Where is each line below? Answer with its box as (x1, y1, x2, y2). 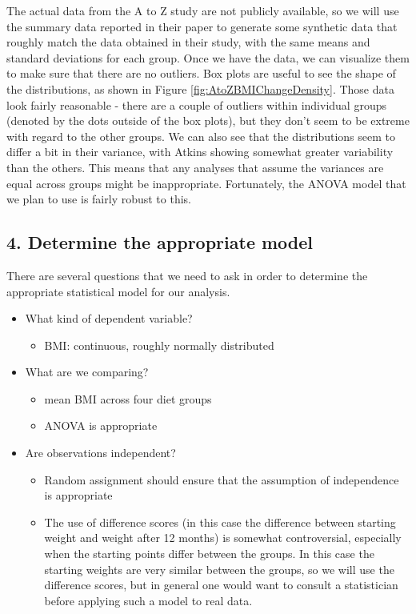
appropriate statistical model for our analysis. (6, 283, 230, 299)
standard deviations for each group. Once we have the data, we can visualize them (6, 49, 410, 66)
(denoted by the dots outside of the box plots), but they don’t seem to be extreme (6, 112, 410, 129)
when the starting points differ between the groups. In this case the (44, 545, 374, 562)
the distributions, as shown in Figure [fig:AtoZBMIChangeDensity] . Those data (6, 80, 394, 97)
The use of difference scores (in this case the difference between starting (44, 513, 396, 530)
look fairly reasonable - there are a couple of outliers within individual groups (6, 96, 386, 113)
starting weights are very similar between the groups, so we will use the (44, 560, 394, 577)
